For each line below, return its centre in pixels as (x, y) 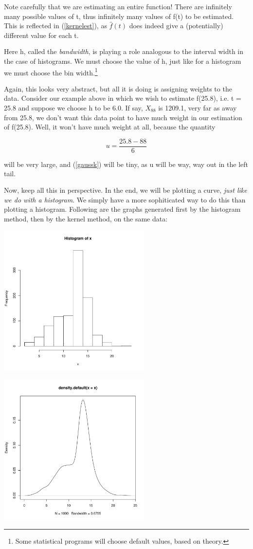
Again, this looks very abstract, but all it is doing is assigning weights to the (118, 88)
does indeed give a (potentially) (176, 26)
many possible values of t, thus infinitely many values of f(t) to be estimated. (119, 16)
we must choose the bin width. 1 (51, 72)
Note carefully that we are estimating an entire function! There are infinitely (118, 6)
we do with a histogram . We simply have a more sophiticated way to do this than (125, 199)
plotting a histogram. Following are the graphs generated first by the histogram (122, 209)
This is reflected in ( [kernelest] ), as (55, 26)
